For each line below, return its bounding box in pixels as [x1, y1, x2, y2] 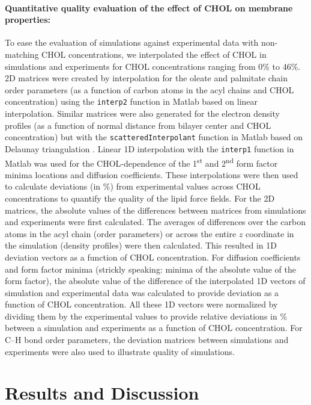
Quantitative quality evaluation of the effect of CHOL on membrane [5, 1, 293, 14]
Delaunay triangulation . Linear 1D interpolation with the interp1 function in [5, 142, 294, 155]
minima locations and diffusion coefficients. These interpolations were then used [5, 168, 298, 181]
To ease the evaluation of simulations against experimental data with [5, 36, 259, 49]
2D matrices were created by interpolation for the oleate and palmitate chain [5, 72, 288, 84]
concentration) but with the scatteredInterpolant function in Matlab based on [5, 131, 303, 143]
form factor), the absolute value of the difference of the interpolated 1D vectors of [5, 274, 306, 287]
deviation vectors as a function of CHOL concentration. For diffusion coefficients [5, 250, 301, 263]
